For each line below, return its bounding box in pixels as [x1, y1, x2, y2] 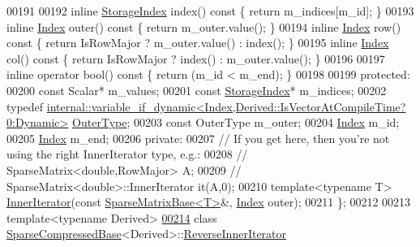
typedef [6, 97, 44, 115]
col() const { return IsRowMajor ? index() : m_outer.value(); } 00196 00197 [6, 50, 385, 67]
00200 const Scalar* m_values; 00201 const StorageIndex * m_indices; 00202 [6, 81, 387, 98]
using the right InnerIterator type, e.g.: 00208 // [6, 145, 248, 162]
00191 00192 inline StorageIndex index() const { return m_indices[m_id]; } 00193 [6, 2, 414, 19]
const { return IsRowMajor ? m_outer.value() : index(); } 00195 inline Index [6, 34, 389, 51]
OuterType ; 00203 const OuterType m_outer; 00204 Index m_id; [72, 114, 400, 131]
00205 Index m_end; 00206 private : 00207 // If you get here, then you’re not [6, 129, 390, 146]
